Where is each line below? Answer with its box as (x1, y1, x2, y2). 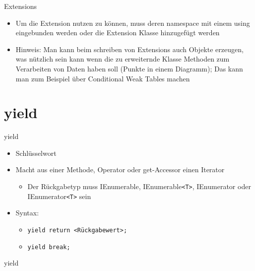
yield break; (27, 243, 70, 251)
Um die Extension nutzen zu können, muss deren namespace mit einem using (15, 17, 250, 28)
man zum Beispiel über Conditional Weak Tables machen (15, 73, 190, 83)
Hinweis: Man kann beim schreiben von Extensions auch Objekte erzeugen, (15, 44, 244, 54)
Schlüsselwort (15, 147, 57, 158)
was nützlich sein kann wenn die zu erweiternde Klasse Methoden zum (15, 54, 230, 64)
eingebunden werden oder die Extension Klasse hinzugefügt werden (15, 27, 220, 38)
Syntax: (15, 207, 39, 218)
